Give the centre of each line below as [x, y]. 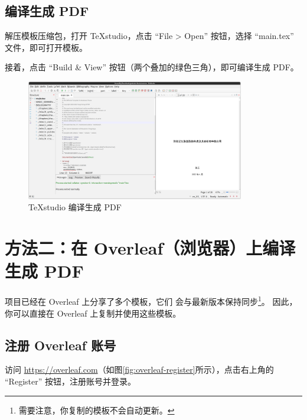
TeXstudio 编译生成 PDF [75, 207]
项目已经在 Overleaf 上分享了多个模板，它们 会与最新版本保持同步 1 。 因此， [151, 300]
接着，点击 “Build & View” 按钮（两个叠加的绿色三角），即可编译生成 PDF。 [152, 67]
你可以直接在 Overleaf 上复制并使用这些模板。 [93, 313]
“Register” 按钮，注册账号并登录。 [70, 381]
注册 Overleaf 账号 [61, 345]
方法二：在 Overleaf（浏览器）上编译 [150, 248]
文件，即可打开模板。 [46, 47]
